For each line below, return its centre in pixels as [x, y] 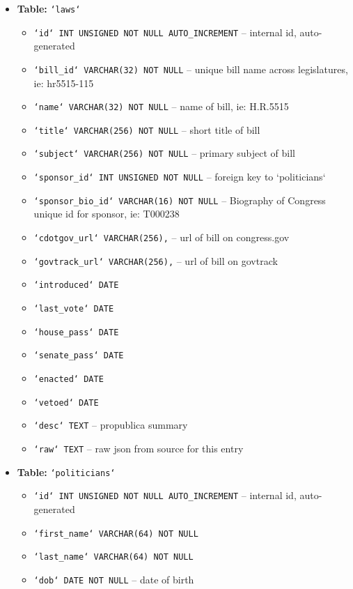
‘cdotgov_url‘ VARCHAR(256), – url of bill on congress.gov [162, 237]
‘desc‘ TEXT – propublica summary [111, 425]
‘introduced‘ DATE [76, 285]
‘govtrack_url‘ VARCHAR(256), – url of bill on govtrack [156, 260]
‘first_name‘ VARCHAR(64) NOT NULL [116, 534]
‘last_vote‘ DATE [74, 309]
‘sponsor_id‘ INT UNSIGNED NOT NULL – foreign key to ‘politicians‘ [180, 177]
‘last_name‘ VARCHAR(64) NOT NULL [113, 557]
